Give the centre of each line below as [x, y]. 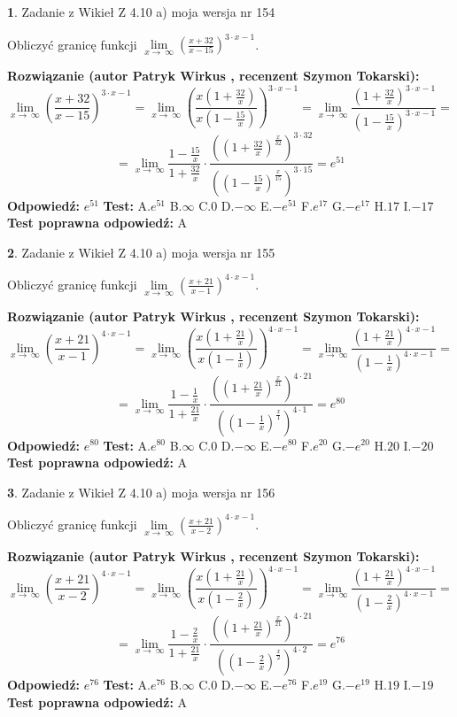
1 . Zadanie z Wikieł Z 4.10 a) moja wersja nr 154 [141, 12]
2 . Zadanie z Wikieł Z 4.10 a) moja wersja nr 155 [141, 252]
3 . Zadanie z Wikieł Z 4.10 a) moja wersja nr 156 [141, 492]
